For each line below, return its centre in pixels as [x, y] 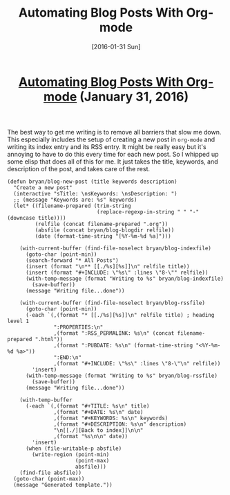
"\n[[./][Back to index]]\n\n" [98, 430]
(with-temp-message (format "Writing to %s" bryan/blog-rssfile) [121, 376]
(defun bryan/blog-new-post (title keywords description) [92, 182]
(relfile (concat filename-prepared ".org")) [102, 224]
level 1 [18, 321]
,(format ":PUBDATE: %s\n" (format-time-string [123, 345]
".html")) [49, 339]
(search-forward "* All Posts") [72, 260]
